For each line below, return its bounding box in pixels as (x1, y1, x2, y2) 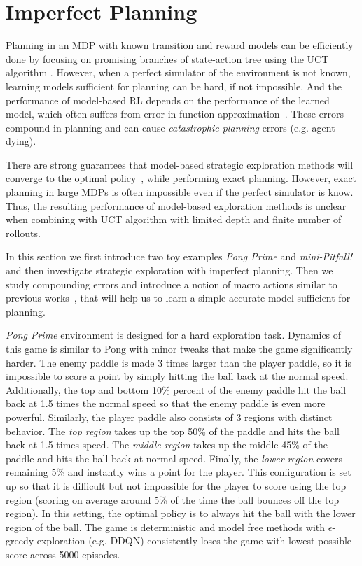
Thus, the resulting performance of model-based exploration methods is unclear (6, 198, 347, 213)
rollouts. (6, 225, 41, 240)
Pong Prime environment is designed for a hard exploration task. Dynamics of (6, 327, 342, 342)
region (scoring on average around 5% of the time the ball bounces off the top (6, 492, 340, 507)
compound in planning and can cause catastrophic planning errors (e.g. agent (6, 120, 335, 134)
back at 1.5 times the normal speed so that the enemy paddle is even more (6, 396, 326, 411)
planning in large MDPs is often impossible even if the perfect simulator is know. (6, 185, 354, 199)
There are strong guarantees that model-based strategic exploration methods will (6, 157, 354, 171)
